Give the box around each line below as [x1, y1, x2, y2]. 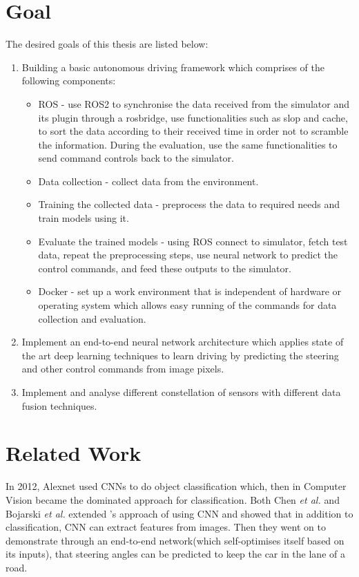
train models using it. [38, 211, 129, 225]
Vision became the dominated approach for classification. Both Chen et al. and [6, 492, 340, 507]
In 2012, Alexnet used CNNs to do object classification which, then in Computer [6, 479, 347, 493]
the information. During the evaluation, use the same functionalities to [38, 137, 338, 151]
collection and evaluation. [38, 311, 146, 325]
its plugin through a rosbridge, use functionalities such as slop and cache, [38, 110, 348, 124]
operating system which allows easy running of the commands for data [38, 298, 337, 312]
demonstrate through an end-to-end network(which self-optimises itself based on [6, 533, 345, 547]
